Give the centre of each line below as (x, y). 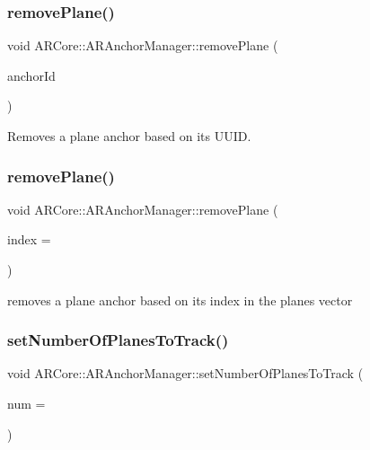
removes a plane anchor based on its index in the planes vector (180, 300)
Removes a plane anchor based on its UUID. (129, 136)
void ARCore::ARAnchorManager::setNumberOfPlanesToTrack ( (185, 373)
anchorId (31, 75)
